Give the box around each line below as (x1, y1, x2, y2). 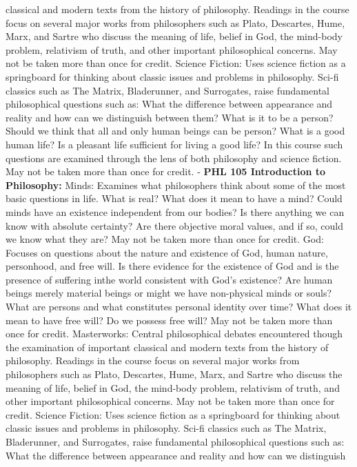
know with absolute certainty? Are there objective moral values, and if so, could (6, 218, 343, 232)
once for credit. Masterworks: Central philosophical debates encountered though (6, 326, 343, 341)
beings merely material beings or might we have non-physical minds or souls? (6, 286, 332, 300)
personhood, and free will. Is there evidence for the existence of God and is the (6, 259, 339, 273)
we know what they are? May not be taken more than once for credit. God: (6, 232, 324, 246)
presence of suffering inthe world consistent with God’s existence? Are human (6, 272, 333, 286)
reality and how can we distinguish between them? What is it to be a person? (6, 110, 334, 124)
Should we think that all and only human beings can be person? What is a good (6, 123, 345, 138)
